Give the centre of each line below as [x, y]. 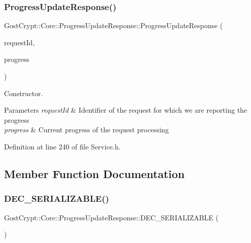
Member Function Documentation [95, 173]
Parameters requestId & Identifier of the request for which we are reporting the [126, 110]
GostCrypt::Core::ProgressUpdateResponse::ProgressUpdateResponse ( [113, 25]
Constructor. [24, 93]
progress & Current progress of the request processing [87, 130]
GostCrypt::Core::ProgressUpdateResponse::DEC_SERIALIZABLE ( [111, 217]
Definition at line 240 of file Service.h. [62, 146]
